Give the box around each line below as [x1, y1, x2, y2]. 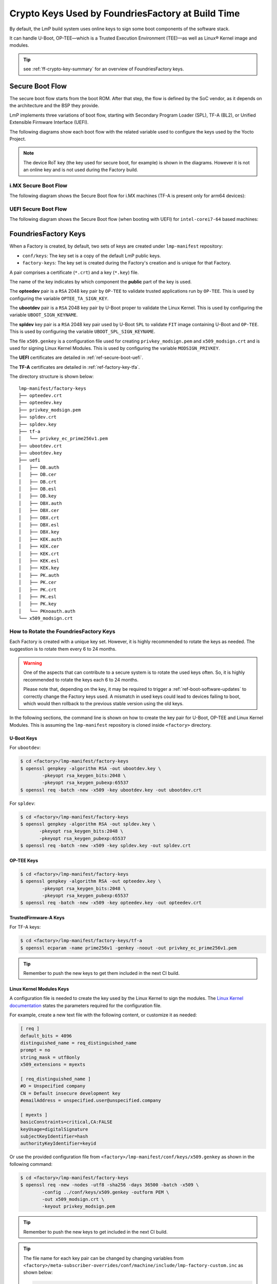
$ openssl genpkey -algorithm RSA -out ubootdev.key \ [20, 765, 161, 771]
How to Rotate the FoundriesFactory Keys [9, 628, 115, 635]
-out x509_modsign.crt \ [42, 1197, 105, 1202]
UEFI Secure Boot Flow [9, 205, 67, 213]
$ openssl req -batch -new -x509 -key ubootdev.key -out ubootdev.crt [20, 787, 202, 793]
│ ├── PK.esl [18, 594, 57, 599]
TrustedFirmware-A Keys [9, 914, 65, 920]
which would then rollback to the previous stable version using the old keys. [23, 700, 184, 706]
